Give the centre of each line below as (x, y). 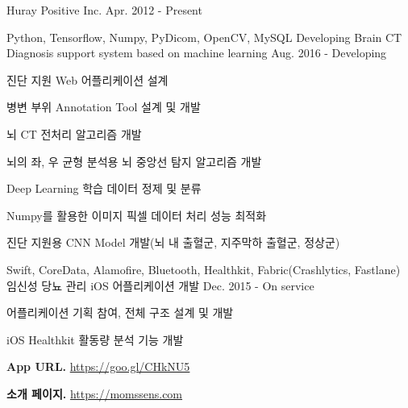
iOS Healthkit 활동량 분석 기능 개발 (95, 339)
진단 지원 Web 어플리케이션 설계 (87, 79)
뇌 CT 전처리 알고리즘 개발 (74, 133)
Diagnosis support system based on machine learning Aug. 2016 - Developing (197, 53)
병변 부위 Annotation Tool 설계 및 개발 (104, 107)
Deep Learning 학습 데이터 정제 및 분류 (104, 188)
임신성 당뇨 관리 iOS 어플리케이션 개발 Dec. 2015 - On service (160, 285)
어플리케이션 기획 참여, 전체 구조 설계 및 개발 (120, 312)
